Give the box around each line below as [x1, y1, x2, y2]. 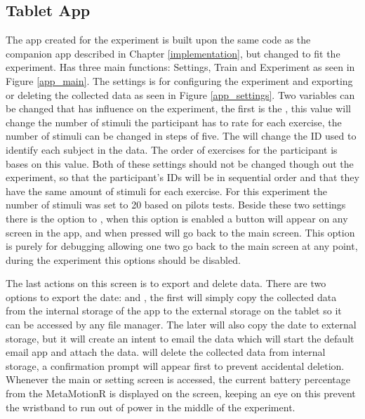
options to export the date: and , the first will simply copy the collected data [6, 289, 337, 304]
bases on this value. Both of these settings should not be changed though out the [6, 156, 354, 171]
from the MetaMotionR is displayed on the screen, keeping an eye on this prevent [6, 386, 356, 401]
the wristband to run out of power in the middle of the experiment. [6, 399, 296, 414]
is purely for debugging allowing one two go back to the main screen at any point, [6, 239, 358, 253]
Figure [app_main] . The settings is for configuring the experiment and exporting [6, 73, 353, 88]
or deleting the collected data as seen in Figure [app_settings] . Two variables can [6, 87, 355, 102]
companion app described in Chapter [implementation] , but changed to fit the [6, 46, 340, 60]
